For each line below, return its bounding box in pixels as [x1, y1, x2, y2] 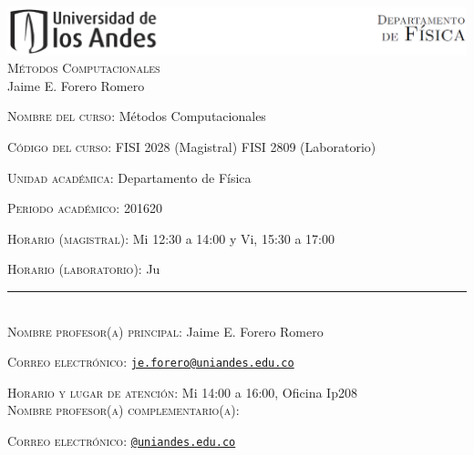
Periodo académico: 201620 [7, 198, 162, 217]
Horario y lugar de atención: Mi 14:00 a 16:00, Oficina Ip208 [7, 382, 357, 401]
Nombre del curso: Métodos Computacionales [7, 106, 266, 126]
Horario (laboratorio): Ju [7, 259, 160, 278]
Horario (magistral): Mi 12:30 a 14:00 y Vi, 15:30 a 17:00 [7, 228, 335, 248]
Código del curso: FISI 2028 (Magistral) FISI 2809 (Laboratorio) [7, 137, 376, 157]
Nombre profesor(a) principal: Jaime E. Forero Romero [7, 321, 324, 340]
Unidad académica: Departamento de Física [7, 167, 252, 187]
